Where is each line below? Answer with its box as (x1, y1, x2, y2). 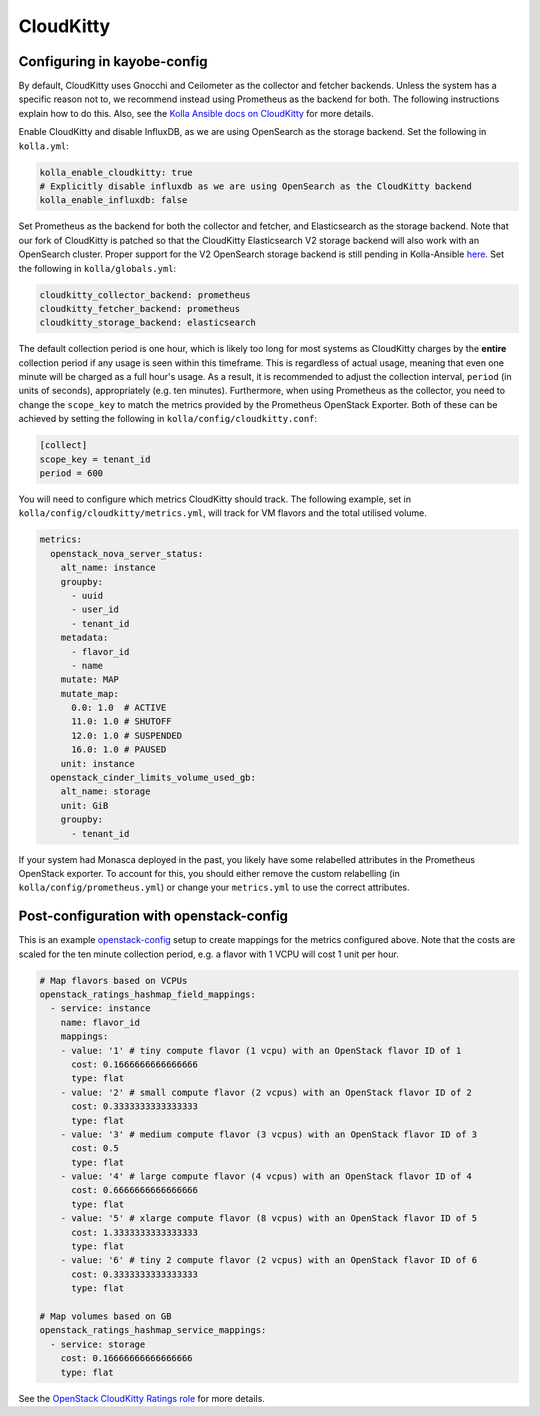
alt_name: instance (60, 562, 157, 574)
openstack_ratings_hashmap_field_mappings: (39, 989, 257, 1000)
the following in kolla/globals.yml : (18, 262, 177, 274)
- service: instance (50, 1003, 151, 1014)
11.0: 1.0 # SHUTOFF (71, 716, 172, 727)
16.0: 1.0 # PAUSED (71, 744, 167, 755)
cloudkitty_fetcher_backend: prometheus (39, 303, 240, 314)
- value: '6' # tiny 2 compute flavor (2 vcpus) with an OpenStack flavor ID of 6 (60, 1255, 478, 1266)
